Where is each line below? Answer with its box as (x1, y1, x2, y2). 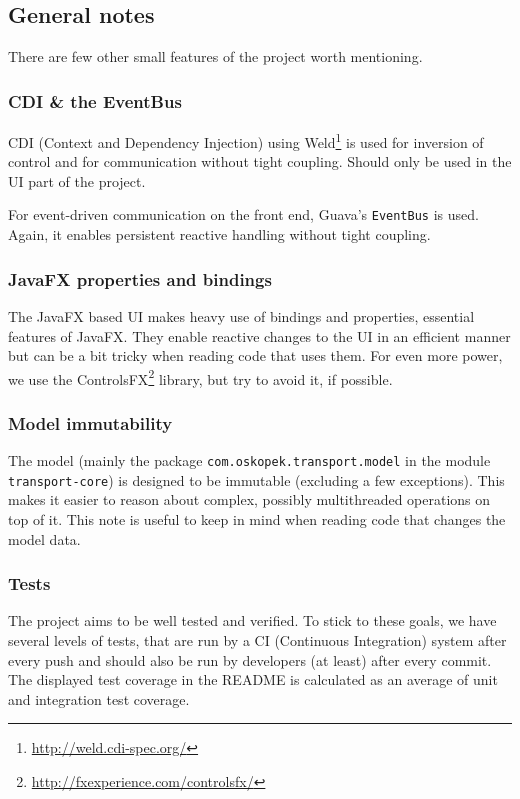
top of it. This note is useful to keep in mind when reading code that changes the (8, 509, 506, 530)
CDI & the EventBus (8, 88, 182, 113)
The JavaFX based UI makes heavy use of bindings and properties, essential (8, 305, 475, 326)
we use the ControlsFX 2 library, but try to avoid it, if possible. (8, 365, 393, 389)
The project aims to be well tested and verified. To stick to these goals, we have (8, 610, 497, 631)
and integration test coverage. (8, 688, 190, 709)
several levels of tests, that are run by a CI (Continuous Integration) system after (8, 630, 507, 651)
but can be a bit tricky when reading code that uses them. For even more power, (8, 345, 503, 366)
